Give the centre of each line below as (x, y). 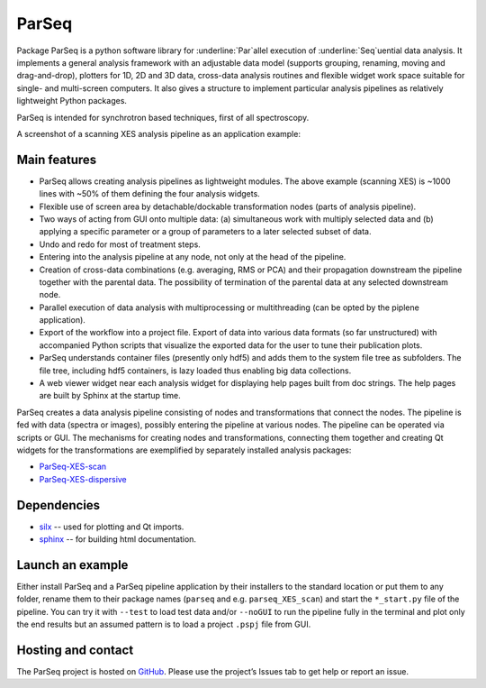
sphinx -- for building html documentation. (118, 539)
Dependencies (58, 505)
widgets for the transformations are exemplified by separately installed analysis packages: (184, 450)
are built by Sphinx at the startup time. (110, 396)
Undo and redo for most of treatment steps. (120, 244)
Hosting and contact (75, 650)
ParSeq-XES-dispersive (83, 479)
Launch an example (72, 565)
